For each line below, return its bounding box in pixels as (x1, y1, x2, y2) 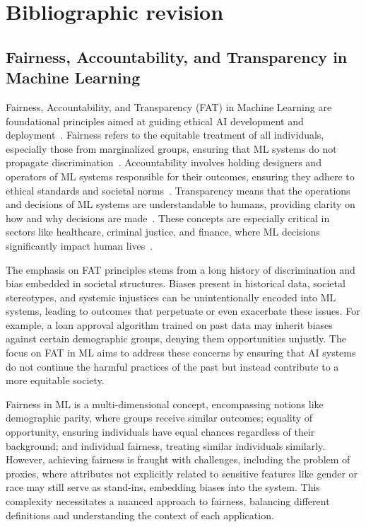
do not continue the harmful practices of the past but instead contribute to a (6, 359, 339, 373)
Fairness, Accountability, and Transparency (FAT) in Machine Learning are (6, 99, 332, 114)
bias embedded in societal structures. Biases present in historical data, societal (6, 276, 346, 291)
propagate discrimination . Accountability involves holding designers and (6, 155, 321, 170)
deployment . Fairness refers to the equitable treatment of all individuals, (6, 127, 324, 142)
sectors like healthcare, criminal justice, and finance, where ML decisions (6, 224, 320, 239)
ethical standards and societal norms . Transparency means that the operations (6, 183, 350, 197)
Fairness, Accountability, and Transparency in (6, 45, 348, 67)
